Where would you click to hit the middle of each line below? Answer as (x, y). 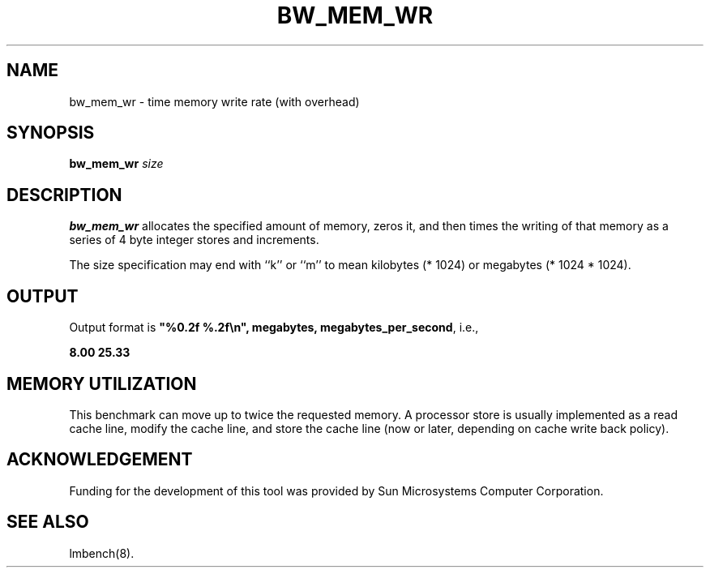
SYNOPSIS (51, 133)
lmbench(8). (102, 553)
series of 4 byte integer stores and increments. (194, 240)
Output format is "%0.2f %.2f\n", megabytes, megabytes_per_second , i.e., (274, 328)
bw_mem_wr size (116, 164)
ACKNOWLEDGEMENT (100, 460)
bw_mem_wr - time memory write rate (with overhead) (214, 101)
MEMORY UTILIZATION (102, 383)
